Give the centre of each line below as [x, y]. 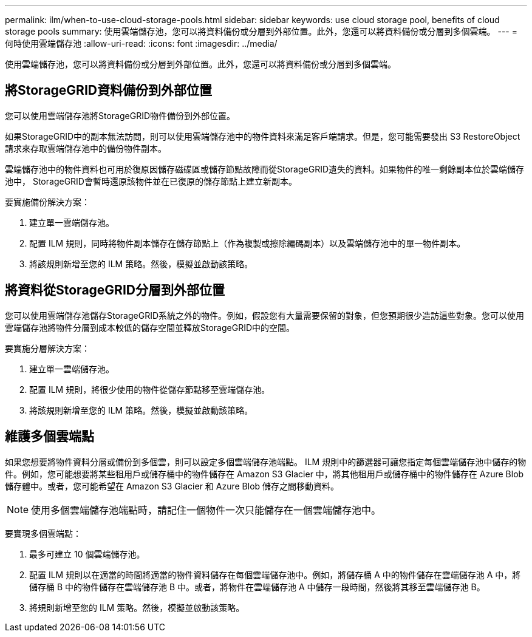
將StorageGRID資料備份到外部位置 [108, 90]
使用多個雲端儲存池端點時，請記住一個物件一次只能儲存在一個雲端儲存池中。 [206, 510]
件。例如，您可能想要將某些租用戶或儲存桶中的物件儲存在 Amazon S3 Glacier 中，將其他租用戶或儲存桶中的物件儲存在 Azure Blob [264, 474]
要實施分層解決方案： [47, 348]
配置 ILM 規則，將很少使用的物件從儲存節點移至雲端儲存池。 [150, 389]
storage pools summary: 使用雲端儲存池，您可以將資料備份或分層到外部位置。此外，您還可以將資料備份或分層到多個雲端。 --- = [261, 31]
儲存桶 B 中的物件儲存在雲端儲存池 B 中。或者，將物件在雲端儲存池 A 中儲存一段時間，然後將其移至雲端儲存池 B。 [257, 587]
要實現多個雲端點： [43, 533]
